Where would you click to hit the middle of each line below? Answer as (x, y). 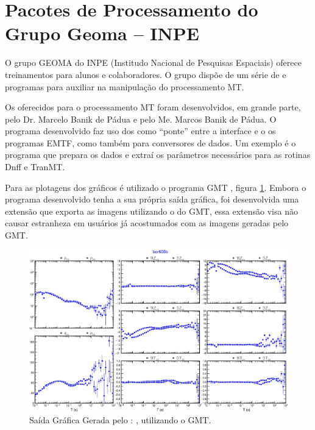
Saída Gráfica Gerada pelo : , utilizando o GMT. (120, 420)
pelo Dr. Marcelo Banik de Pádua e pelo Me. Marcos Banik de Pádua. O (141, 119)
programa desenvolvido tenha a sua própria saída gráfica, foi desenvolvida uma (152, 199)
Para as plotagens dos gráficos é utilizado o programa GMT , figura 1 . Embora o (156, 187)
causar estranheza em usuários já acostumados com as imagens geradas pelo (147, 223)
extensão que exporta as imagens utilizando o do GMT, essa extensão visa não (151, 211)
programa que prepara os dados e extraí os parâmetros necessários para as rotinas (158, 155)
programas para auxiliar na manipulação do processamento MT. (125, 86)
